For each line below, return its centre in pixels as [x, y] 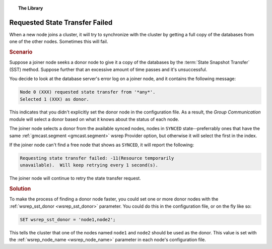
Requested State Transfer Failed [61, 22]
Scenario [21, 52]
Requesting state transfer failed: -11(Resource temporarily [97, 158]
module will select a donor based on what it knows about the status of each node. [94, 119]
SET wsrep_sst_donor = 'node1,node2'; [68, 220]
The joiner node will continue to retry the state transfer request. [75, 178]
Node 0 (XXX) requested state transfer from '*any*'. [88, 92]
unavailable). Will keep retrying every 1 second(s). [89, 165]
